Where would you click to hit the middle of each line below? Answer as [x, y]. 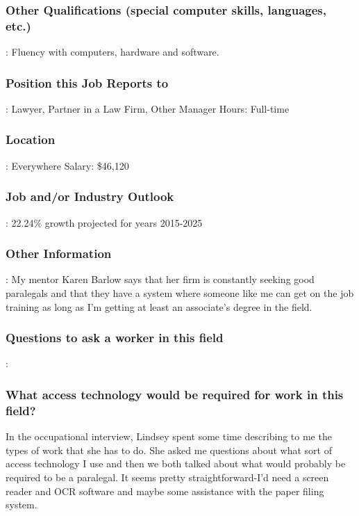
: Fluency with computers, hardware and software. [112, 52]
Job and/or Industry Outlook [90, 196]
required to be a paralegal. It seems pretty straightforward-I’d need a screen [167, 477]
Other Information [59, 253]
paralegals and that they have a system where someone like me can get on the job [180, 292]
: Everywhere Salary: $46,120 [67, 165]
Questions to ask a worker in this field [115, 338]
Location [31, 139]
